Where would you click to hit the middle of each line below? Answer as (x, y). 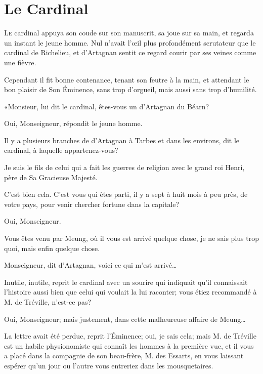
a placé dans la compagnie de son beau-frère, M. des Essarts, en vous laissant (124, 356)
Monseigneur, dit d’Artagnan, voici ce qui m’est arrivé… (91, 265)
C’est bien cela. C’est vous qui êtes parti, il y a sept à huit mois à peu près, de (126, 194)
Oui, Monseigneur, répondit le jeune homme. (73, 123)
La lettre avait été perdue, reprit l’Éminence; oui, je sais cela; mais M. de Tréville (130, 336)
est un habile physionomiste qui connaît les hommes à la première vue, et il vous (129, 345)
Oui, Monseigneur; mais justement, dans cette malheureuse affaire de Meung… (125, 319)
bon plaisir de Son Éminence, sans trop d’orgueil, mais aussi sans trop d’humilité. (130, 89)
